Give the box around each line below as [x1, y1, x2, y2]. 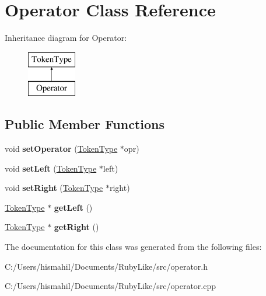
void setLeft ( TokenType [5, 162, 97, 174]
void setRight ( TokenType [5, 182, 103, 194]
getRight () [54, 221, 99, 233]
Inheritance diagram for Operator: [5, 32, 127, 44]
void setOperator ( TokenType [5, 142, 118, 155]
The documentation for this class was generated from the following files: [5, 241, 262, 253]
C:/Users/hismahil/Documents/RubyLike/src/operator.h [5, 260, 208, 272]
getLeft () [54, 201, 93, 213]
